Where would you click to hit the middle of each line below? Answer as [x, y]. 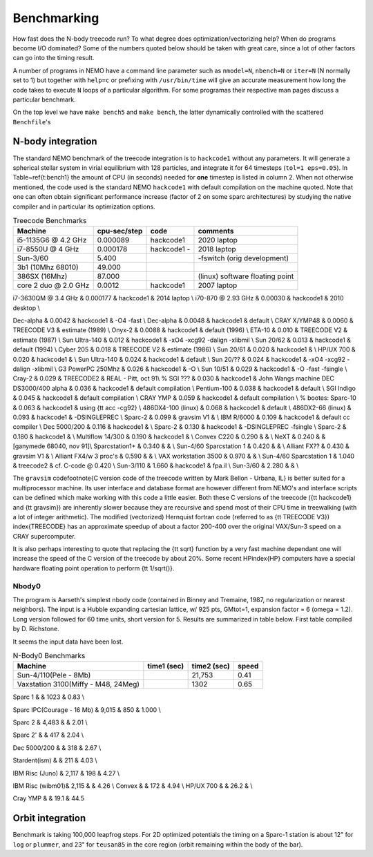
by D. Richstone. [36, 629]
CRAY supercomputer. [44, 536]
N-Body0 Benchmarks [49, 656]
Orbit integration [49, 818]
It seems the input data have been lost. [68, 642]
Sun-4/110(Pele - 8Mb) [54, 675]
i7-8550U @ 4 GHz [48, 249]
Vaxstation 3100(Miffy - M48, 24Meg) [78, 684]
